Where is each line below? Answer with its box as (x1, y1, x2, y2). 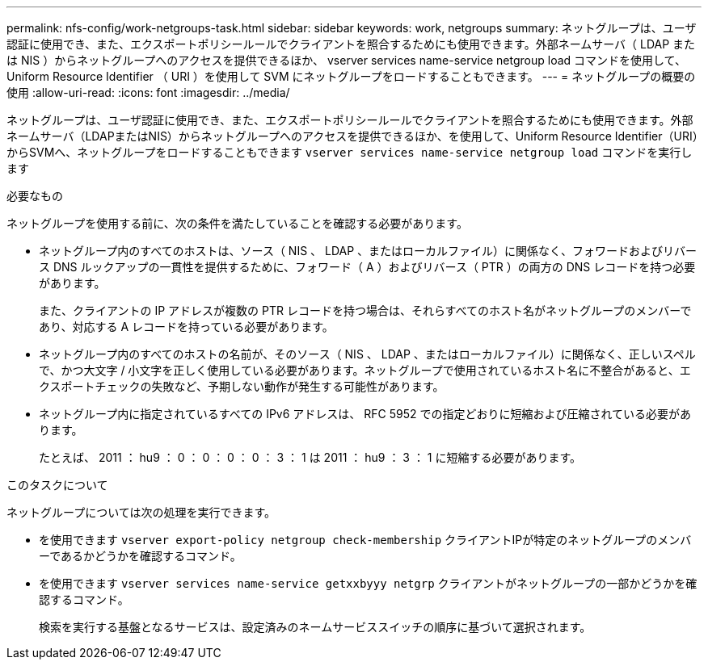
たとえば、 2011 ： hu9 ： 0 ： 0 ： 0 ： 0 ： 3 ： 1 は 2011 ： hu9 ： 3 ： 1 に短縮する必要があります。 (39, 450, 582, 464)
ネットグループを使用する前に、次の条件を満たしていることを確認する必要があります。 (6, 216, 468, 230)
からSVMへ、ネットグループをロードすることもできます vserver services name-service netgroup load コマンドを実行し (6, 145, 693, 159)
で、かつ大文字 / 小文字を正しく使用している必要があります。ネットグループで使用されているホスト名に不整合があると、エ (39, 363, 691, 377)
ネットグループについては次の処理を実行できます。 (6, 505, 276, 519)
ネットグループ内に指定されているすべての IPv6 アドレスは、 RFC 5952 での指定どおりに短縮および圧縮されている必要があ (39, 407, 692, 421)
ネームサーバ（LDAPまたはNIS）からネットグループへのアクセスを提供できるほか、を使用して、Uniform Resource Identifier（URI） (6, 129, 698, 143)
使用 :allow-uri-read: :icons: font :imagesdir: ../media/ (6, 86, 290, 99)
